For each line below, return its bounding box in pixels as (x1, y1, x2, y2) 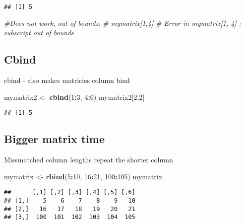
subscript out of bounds (4, 27, 74, 38)
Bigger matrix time (4, 131, 105, 147)
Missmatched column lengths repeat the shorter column (4, 154, 173, 165)
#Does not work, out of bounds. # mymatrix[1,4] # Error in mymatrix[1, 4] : (4, 17, 241, 28)
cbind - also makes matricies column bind (4, 75, 130, 85)
